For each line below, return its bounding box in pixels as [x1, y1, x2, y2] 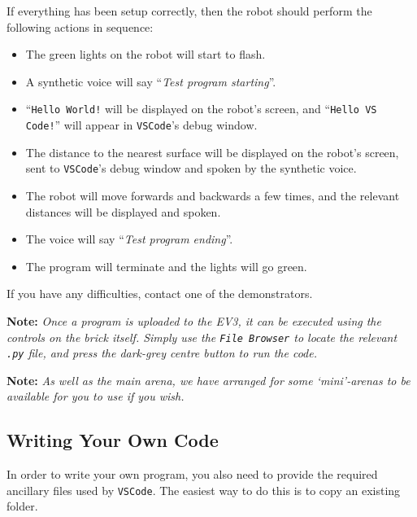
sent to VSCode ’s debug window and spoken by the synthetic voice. [25, 160, 357, 177]
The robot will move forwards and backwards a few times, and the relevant [25, 186, 400, 204]
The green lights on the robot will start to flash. [25, 46, 266, 63]
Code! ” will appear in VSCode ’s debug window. [25, 116, 258, 134]
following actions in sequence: [7, 18, 154, 35]
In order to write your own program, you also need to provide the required [7, 466, 378, 483]
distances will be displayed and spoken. [25, 203, 221, 220]
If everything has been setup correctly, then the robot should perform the [7, 2, 372, 19]
